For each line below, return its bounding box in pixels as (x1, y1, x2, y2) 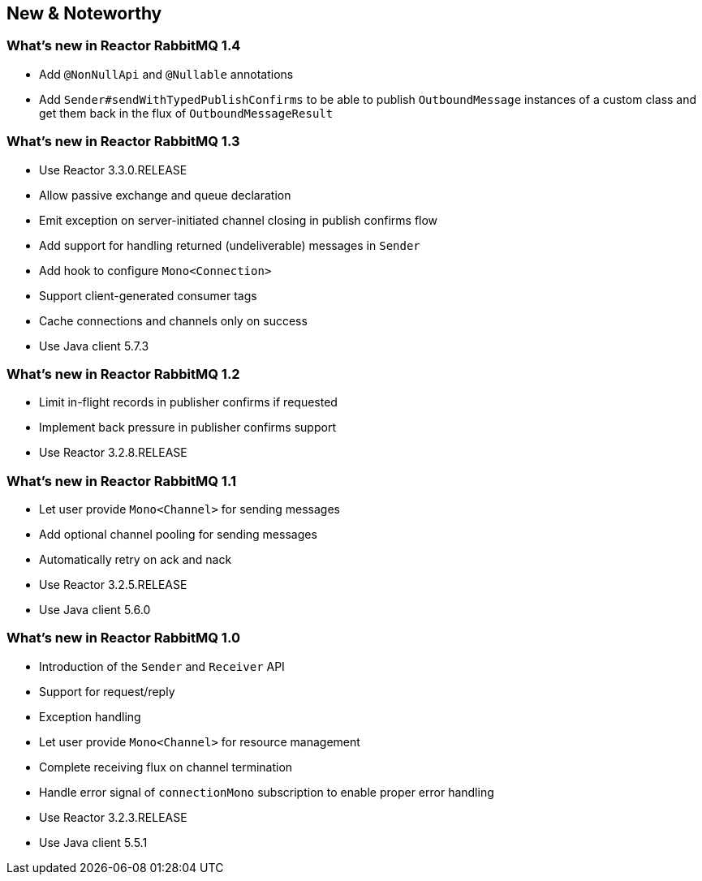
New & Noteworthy (6, 3, 162, 24)
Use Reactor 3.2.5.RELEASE (39, 578, 187, 592)
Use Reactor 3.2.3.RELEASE (39, 810, 187, 824)
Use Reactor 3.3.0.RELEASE (39, 162, 187, 177)
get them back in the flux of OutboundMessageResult (39, 105, 334, 120)
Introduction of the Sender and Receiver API (39, 659, 285, 673)
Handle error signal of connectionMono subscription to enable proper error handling (39, 784, 494, 799)
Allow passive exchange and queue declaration (39, 187, 291, 202)
